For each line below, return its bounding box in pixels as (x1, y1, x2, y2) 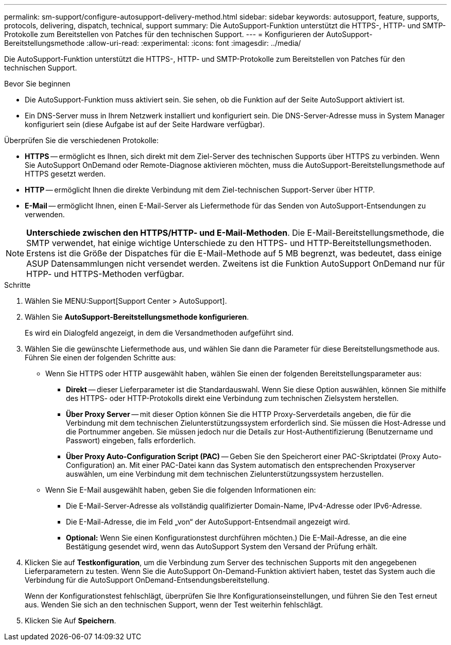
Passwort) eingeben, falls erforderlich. (66, 436, 196, 445)
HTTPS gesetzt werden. (25, 169, 106, 178)
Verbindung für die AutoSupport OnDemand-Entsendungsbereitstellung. (25, 576, 270, 584)
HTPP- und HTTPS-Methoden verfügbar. (26, 269, 184, 279)
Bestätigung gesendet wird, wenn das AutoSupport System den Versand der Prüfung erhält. (66, 542, 378, 551)
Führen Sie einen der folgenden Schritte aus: (25, 353, 176, 362)
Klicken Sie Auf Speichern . (25, 616, 116, 625)
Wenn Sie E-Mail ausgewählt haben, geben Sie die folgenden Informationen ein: (45, 485, 316, 494)
